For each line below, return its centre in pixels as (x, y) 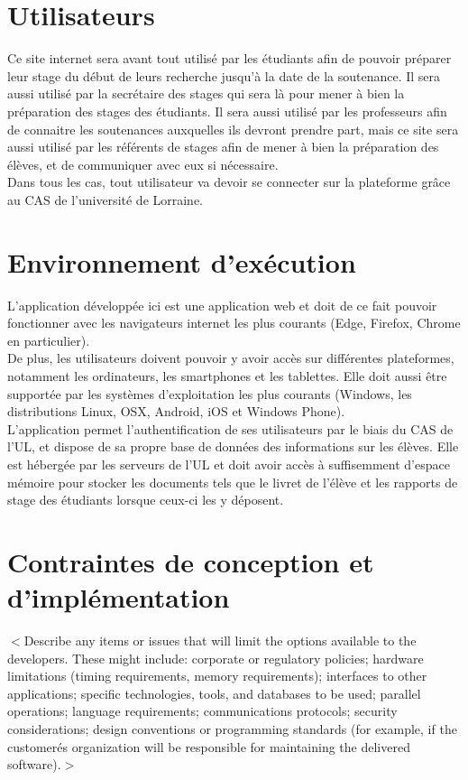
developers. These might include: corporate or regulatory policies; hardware (216, 658)
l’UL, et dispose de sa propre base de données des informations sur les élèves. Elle (233, 446)
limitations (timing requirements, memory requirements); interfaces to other (217, 676)
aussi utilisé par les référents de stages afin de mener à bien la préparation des (223, 147)
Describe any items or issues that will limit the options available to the (220, 641)
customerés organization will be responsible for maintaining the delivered (209, 746)
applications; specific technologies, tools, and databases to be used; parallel (214, 693)
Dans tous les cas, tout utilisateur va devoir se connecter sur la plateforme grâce (229, 182)
